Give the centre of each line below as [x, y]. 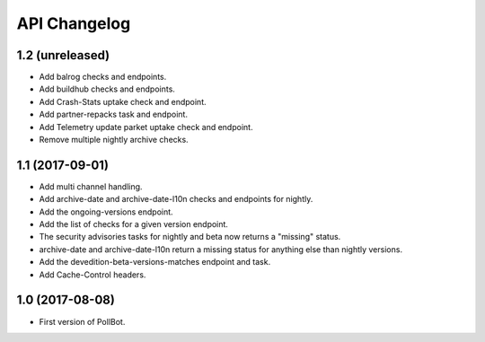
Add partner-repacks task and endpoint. [114, 114]
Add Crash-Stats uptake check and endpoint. [123, 101]
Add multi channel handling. [91, 186]
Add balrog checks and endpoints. [103, 77]
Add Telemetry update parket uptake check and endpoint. [146, 127]
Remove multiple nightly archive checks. [114, 140]
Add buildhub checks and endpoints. [107, 89]
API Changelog [74, 23]
